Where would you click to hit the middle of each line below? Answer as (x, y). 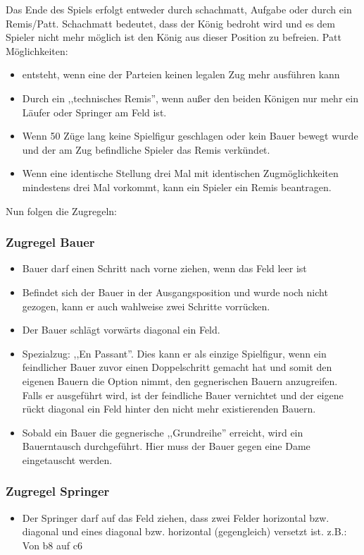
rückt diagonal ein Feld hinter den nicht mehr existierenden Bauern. (169, 409)
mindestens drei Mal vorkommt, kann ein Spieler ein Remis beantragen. (177, 187)
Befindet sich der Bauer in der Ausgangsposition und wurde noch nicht (175, 292)
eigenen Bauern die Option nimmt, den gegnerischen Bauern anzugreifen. (180, 380)
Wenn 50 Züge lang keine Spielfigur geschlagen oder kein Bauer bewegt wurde (190, 136)
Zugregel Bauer (50, 242)
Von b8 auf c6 (52, 545)
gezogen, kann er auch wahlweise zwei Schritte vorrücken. (146, 306)
